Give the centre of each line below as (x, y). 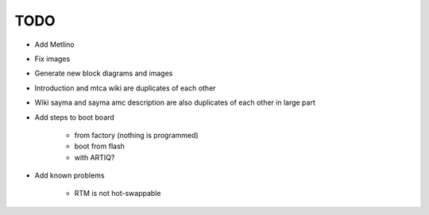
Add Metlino (54, 44)
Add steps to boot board (74, 117)
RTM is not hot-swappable (118, 194)
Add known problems (70, 175)
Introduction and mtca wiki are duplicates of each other (125, 88)
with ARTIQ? (95, 157)
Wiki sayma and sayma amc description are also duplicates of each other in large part (175, 102)
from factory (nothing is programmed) (136, 135)
